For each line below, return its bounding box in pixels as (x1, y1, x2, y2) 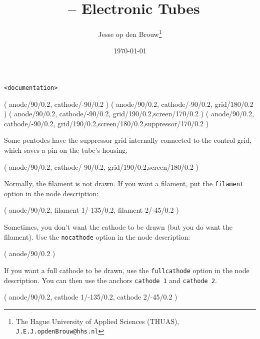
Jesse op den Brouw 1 (98, 27, 162, 39)
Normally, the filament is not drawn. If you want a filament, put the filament (4, 178, 244, 189)
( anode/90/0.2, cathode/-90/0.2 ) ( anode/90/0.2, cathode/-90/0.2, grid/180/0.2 (4, 98, 253, 109)
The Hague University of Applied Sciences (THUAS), (15, 316, 179, 326)
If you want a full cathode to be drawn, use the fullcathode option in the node (4, 265, 249, 275)
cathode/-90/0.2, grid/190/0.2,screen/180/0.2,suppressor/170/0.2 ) (4, 118, 209, 128)
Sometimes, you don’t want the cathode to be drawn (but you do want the (4, 222, 233, 232)
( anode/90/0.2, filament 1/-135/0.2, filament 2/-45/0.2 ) (4, 205, 179, 215)
